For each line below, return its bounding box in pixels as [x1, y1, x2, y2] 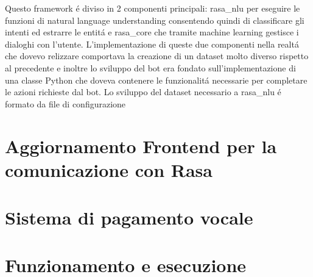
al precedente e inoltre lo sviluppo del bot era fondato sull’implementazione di [5, 61, 296, 74]
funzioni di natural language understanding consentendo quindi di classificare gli [5, 13, 304, 26]
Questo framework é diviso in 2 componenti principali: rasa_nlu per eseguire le [5, 2, 300, 14]
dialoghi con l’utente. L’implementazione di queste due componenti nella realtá [5, 37, 299, 50]
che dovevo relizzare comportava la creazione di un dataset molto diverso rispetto [5, 49, 309, 62]
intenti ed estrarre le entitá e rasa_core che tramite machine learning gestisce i [5, 26, 299, 38]
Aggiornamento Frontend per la [5, 133, 277, 158]
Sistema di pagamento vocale [5, 205, 253, 230]
